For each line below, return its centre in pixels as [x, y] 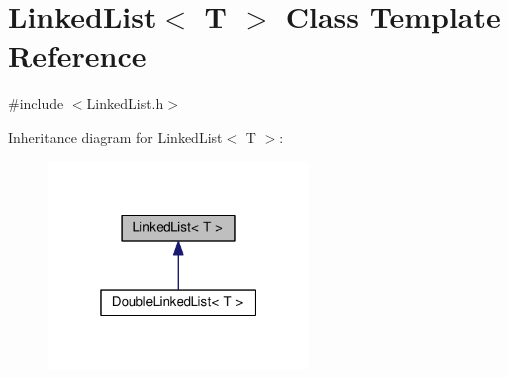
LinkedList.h [125, 103]
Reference [77, 55]
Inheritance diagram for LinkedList [115, 136]
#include [36, 103]
